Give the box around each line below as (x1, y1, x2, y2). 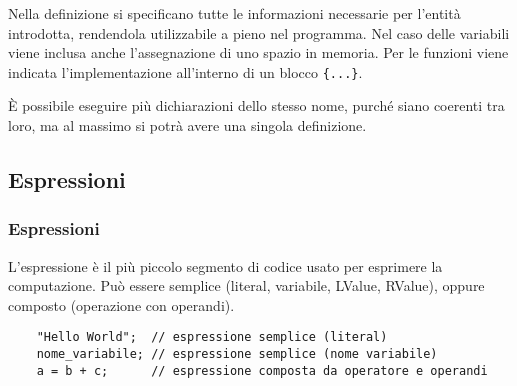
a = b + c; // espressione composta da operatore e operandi (36, 363, 488, 378)
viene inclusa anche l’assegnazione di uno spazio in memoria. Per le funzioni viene (8, 42, 509, 63)
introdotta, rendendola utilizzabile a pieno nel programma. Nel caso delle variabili (8, 22, 510, 43)
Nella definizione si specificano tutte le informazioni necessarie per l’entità (8, 3, 461, 23)
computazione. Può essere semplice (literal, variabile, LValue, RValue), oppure (8, 275, 485, 296)
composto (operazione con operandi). (8, 294, 235, 315)
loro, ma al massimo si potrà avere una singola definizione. (8, 115, 367, 136)
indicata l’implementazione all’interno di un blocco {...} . (8, 61, 363, 82)
